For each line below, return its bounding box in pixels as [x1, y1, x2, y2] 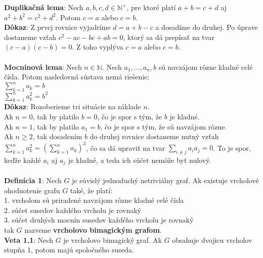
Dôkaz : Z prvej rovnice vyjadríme [4, 22, 111, 32]
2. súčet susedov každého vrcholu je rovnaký [4, 204, 141, 215]
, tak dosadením [32, 131, 82, 142]
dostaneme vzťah [4, 31, 57, 42]
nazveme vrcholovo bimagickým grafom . [24, 225, 162, 235]
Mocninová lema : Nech [4, 61, 82, 72]
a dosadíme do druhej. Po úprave [155, 22, 258, 32]
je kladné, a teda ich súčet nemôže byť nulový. [68, 155, 211, 165]
